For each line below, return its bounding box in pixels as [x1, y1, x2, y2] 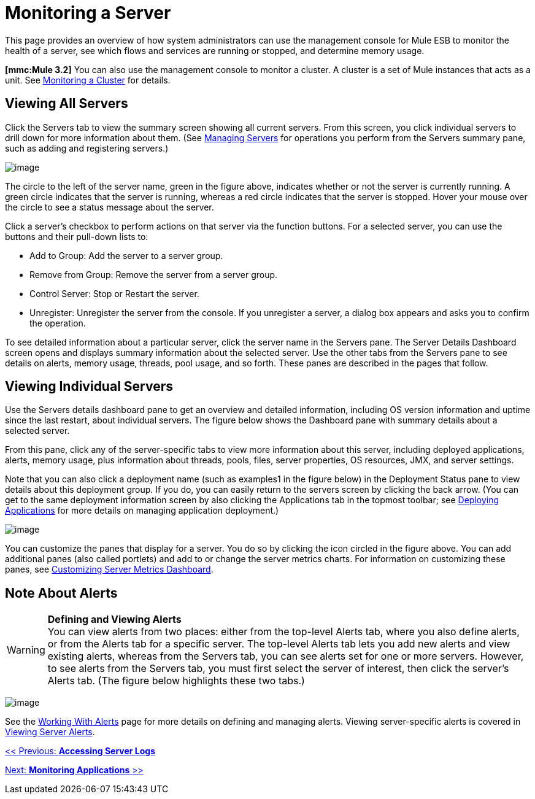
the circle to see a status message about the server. [5, 201, 214, 212]
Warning [7, 644, 45, 657]
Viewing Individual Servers [5, 379, 173, 395]
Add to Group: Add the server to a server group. [29, 250, 223, 261]
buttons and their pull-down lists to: [5, 231, 148, 242]
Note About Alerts [5, 585, 118, 601]
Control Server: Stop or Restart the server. [29, 288, 199, 299]
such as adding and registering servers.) [5, 142, 169, 153]
